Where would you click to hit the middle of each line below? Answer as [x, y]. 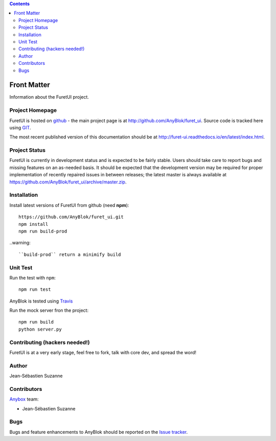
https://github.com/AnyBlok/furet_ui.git [71, 217]
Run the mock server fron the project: [49, 310]
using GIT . [20, 127]
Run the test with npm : [32, 277]
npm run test [35, 289]
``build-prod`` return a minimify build [70, 254]
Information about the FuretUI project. [49, 97]
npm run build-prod [43, 231]
